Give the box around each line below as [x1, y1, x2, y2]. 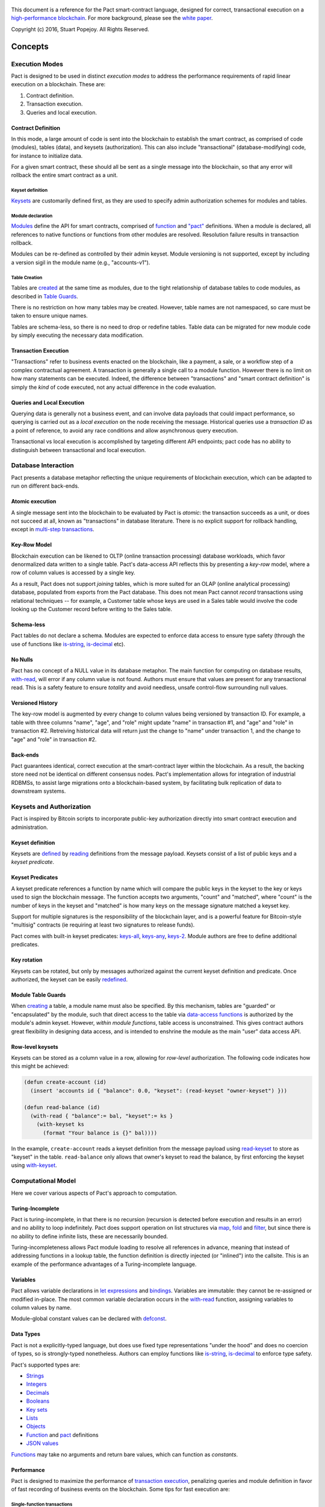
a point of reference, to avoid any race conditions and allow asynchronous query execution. [11, 427, 238, 434]
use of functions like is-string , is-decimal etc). [11, 640, 126, 647]
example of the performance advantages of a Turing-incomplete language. [11, 1260, 197, 1268]
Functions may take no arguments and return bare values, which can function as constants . [11, 1450, 238, 1458]
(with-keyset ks [36, 1121, 84, 1128]
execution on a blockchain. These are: [11, 81, 106, 88]
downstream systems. [11, 787, 66, 795]
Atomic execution [11, 498, 57, 505]
